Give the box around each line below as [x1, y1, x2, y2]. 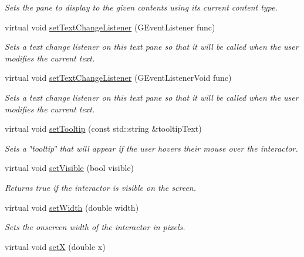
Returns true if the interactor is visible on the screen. [5, 181, 197, 193]
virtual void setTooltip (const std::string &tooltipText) [5, 122, 202, 135]
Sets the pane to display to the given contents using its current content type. [5, 1, 278, 13]
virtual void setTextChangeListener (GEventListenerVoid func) [5, 71, 232, 84]
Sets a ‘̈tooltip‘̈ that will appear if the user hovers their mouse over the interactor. [5, 142, 298, 154]
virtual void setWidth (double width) [5, 201, 139, 213]
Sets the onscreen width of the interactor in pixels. [5, 221, 185, 233]
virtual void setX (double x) [5, 240, 106, 252]
